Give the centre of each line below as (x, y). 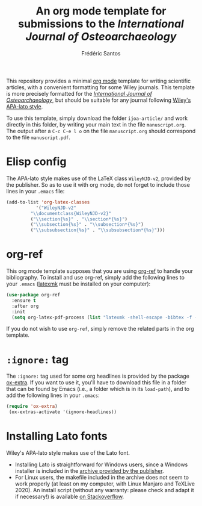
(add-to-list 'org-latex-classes (48, 202)
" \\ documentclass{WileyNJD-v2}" (71, 213)
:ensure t (24, 300)
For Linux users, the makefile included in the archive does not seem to (102, 478)
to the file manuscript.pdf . (38, 137)
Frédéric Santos (101, 53)
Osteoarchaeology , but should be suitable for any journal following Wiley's (99, 100)
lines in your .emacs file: (35, 191)
